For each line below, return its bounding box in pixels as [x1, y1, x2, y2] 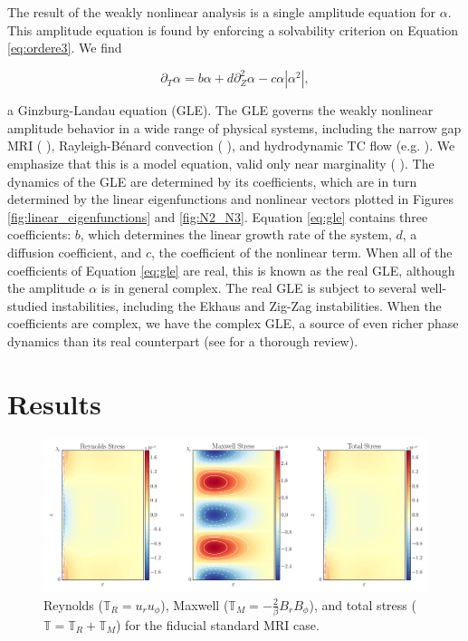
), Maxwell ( [160, 595, 229, 614]
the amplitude [7, 278, 85, 297]
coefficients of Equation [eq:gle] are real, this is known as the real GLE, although [7, 260, 455, 279]
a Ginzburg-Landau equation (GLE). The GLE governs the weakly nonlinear [7, 101, 434, 120]
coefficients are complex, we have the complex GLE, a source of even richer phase [7, 314, 459, 333]
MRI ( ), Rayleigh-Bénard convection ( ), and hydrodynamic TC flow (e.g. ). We [7, 136, 455, 155]
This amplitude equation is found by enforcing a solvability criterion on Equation [7, 20, 459, 39]
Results [7, 384, 101, 422]
